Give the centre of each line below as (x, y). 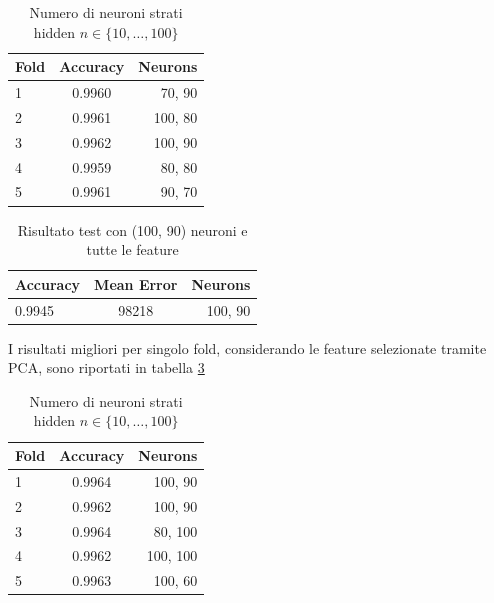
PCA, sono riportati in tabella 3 (106, 367)
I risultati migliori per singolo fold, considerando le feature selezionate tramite (247, 347)
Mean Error (136, 283)
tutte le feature (132, 249)
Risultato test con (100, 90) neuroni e (132, 229)
